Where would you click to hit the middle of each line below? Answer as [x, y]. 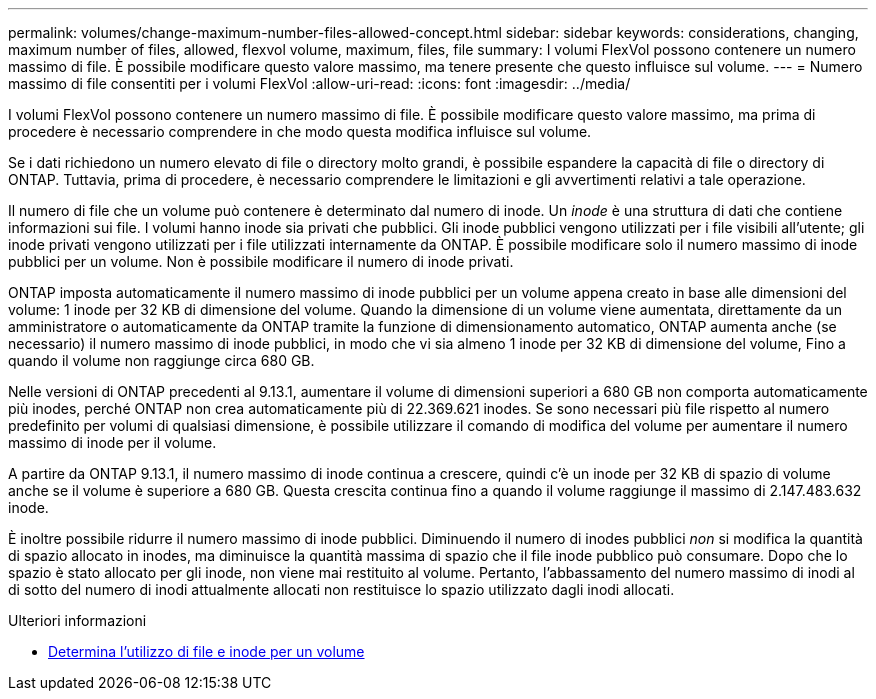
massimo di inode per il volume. [112, 442]
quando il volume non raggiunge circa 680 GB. [161, 360]
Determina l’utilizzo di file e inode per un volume [206, 651]
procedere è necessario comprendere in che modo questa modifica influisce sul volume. [300, 131]
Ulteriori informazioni [77, 620]
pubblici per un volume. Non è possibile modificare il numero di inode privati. [261, 261]
